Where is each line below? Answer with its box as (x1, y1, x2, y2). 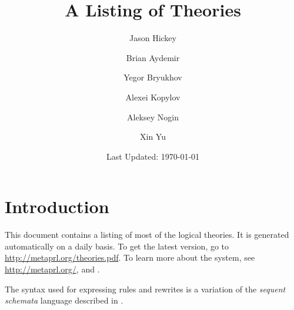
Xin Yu (140, 130, 166, 143)
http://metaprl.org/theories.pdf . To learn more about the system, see (5, 251, 255, 264)
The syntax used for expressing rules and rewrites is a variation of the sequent (5, 282, 286, 295)
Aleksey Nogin (127, 110, 179, 123)
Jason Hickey (129, 32, 176, 44)
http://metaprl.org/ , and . (5, 263, 100, 275)
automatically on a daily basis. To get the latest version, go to (5, 240, 229, 252)
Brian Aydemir (126, 51, 180, 63)
